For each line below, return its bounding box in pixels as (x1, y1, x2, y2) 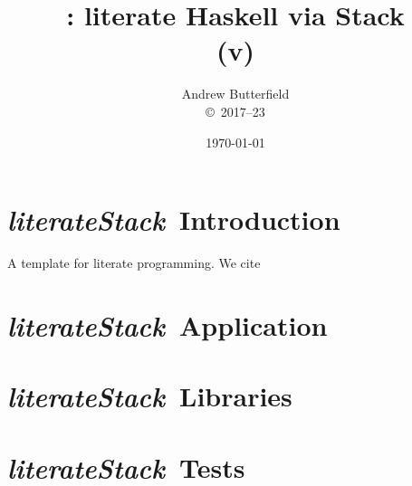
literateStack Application (7, 306, 328, 344)
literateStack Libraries (7, 377, 292, 415)
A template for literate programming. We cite (7, 253, 261, 272)
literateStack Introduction (7, 201, 340, 239)
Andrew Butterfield (181, 84, 290, 103)
